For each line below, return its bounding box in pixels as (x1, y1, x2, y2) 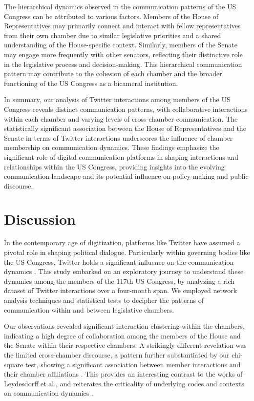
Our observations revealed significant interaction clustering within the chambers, (4, 321, 245, 331)
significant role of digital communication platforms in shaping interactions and (4, 151, 238, 162)
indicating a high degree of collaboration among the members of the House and (4, 330, 241, 340)
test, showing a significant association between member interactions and (25, 359, 241, 369)
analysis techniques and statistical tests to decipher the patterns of (4, 295, 204, 305)
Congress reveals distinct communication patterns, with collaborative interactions (4, 104, 248, 114)
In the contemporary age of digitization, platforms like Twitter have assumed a (4, 237, 240, 248)
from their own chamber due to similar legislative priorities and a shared (4, 30, 221, 40)
